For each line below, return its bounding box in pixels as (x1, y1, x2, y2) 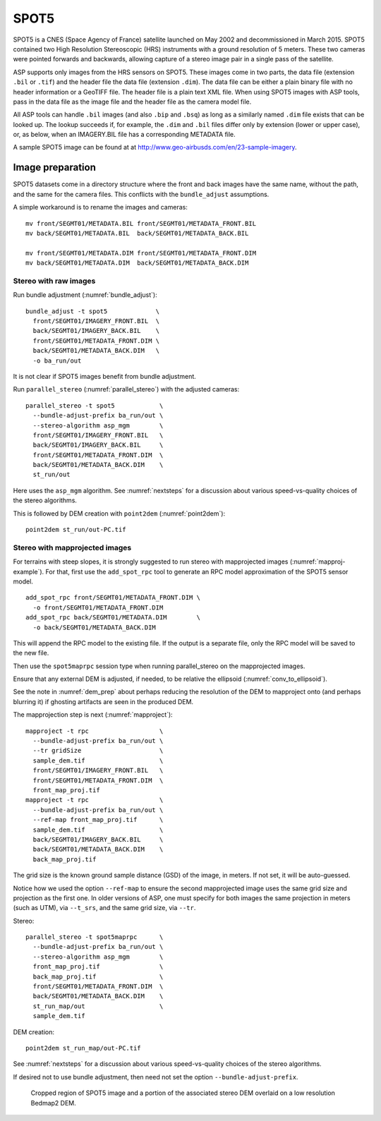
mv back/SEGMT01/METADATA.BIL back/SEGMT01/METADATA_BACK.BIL (25, 229, 249, 237)
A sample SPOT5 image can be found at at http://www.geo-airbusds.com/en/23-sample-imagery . (13, 143, 297, 152)
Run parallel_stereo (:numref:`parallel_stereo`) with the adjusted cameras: (13, 385, 240, 394)
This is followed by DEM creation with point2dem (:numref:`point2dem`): (13, 509, 226, 518)
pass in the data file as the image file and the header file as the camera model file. (13, 97, 252, 106)
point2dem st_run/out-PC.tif (25, 526, 126, 534)
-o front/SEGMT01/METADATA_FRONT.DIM (32, 603, 164, 612)
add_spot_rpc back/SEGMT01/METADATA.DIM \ (25, 614, 201, 622)
